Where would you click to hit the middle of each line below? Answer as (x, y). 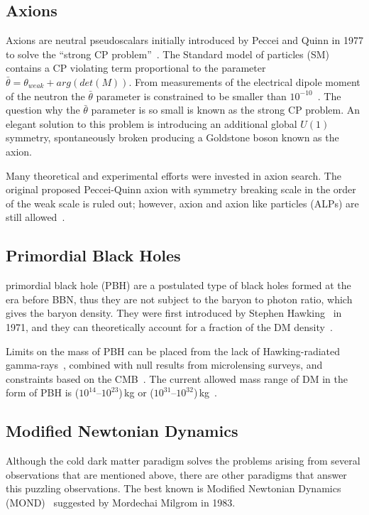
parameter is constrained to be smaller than (191, 96)
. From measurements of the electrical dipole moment (244, 81)
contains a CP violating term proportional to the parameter (136, 68)
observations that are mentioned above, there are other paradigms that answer (176, 474)
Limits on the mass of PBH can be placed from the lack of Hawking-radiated (173, 351)
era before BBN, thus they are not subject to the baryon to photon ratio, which (179, 299)
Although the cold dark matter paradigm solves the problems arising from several (183, 461)
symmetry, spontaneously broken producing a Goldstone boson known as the (172, 137)
